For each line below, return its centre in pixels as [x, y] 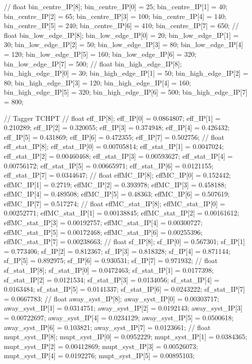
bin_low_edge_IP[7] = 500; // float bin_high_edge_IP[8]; [93, 63]
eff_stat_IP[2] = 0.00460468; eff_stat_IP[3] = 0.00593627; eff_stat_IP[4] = [118, 156]
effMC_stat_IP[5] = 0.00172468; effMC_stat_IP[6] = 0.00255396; [103, 232]
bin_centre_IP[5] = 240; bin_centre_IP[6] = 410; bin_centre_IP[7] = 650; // [121, 25]
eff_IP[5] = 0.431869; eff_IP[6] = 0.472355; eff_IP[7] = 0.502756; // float [114, 137]
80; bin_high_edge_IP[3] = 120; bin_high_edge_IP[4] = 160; [98, 82]
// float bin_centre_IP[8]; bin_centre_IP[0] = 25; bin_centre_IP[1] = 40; [116, 6]
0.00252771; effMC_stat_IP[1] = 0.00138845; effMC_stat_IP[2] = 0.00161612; [122, 213]
